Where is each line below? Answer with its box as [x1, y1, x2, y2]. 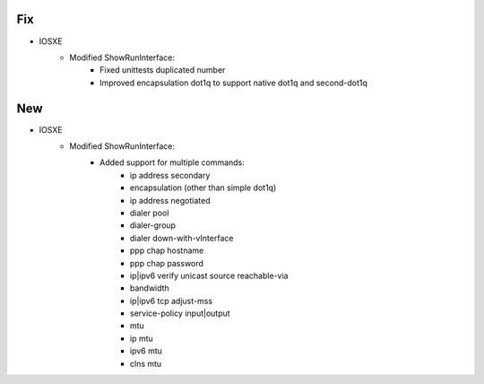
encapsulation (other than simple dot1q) [130, 182, 277, 193]
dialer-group [130, 220, 177, 231]
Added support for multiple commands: [99, 157, 246, 168]
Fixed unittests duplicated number [99, 65, 226, 75]
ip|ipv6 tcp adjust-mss [130, 295, 213, 306]
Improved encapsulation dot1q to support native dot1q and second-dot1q [99, 77, 367, 88]
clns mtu [130, 358, 162, 369]
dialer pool [130, 207, 169, 218]
